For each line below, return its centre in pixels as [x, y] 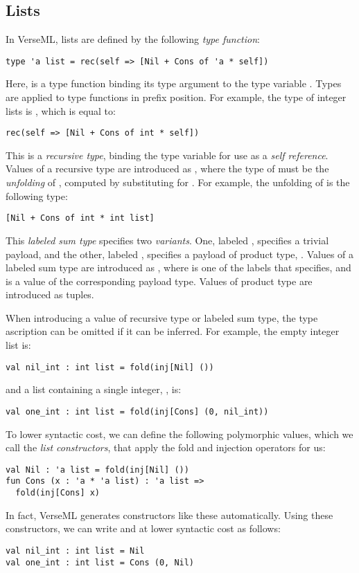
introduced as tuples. [50, 294]
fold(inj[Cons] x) [58, 493]
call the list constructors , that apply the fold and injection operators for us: [166, 447]
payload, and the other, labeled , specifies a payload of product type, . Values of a [180, 254]
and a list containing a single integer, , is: [94, 389]
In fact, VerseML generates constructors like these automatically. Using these [169, 515]
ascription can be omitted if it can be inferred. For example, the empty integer [173, 331]
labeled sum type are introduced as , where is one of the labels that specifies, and [178, 267]
